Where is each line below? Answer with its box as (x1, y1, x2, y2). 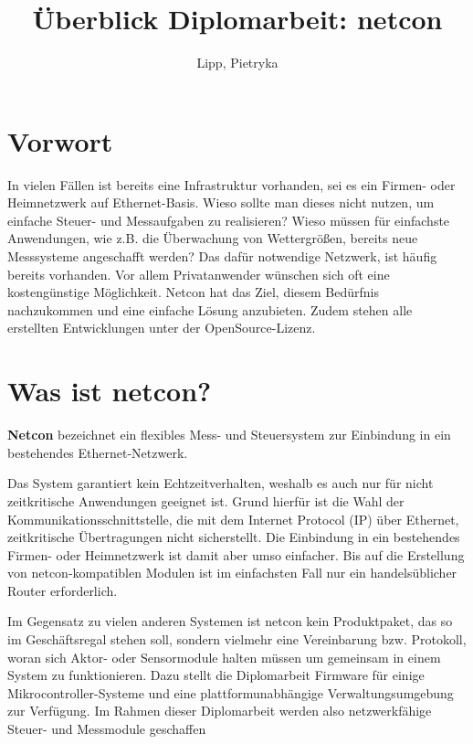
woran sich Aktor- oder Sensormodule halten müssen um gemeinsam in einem (7, 647, 441, 666)
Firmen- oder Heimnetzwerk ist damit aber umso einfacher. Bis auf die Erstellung (7, 545, 465, 564)
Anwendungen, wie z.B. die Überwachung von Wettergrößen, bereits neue (7, 229, 418, 248)
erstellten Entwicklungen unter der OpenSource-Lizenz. (7, 318, 316, 337)
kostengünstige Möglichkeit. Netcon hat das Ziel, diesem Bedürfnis (7, 282, 379, 302)
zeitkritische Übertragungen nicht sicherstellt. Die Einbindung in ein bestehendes (7, 527, 460, 547)
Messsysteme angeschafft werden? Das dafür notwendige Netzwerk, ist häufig (7, 247, 437, 266)
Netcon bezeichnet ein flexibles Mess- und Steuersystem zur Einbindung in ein (7, 425, 451, 444)
